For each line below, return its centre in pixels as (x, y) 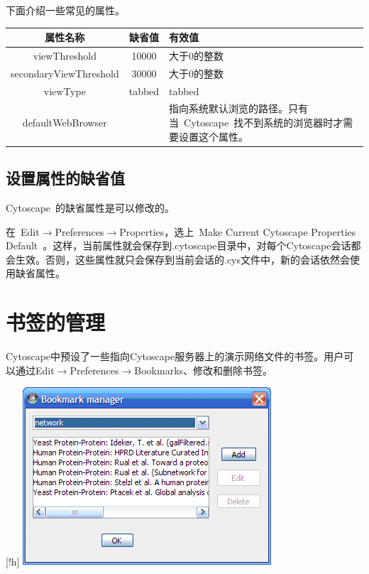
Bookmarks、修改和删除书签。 (204, 370)
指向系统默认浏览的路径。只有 (239, 108)
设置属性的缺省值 (65, 178)
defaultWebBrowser (65, 123)
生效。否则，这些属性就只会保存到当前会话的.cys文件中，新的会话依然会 (183, 259)
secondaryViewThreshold (65, 73)
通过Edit (35, 370)
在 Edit (23, 231)
